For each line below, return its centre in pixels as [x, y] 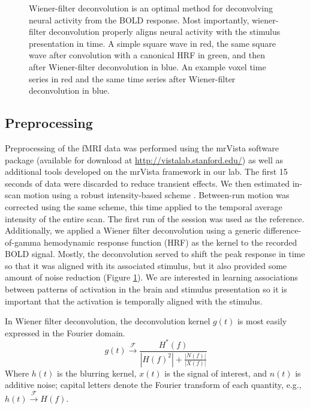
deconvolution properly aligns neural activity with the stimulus [165, 32]
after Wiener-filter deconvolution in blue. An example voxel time [148, 66]
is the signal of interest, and [216, 373]
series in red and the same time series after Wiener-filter [132, 78]
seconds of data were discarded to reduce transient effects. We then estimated [147, 183]
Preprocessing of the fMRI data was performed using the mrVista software [142, 147]
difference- [282, 230]
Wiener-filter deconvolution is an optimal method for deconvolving [151, 8]
